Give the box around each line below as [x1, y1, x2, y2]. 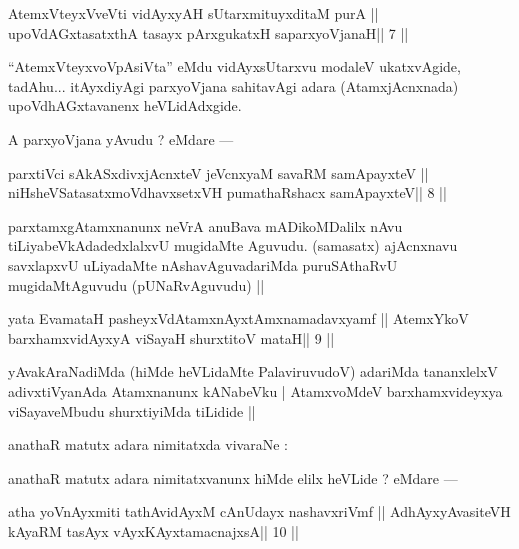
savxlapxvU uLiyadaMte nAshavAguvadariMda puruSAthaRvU [8, 254, 398, 275]
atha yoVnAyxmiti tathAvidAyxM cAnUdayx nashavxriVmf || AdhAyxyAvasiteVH [8, 501, 511, 522]
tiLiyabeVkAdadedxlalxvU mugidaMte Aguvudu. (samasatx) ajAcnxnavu [8, 235, 458, 256]
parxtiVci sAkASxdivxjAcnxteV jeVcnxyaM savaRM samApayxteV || [8, 162, 429, 183]
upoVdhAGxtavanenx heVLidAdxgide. [8, 95, 242, 116]
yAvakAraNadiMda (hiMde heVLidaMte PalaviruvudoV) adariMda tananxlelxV [8, 361, 498, 382]
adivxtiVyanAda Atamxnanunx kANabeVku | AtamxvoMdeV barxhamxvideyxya [8, 380, 503, 401]
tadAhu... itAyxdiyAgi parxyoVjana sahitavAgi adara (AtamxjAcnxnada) [8, 75, 459, 96]
